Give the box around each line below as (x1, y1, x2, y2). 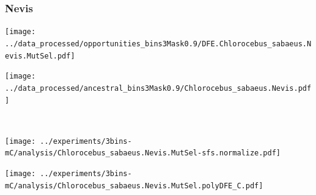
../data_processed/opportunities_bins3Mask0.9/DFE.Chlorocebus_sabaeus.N (5, 39, 312, 48)
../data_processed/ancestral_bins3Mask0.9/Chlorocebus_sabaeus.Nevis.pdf (5, 83, 312, 93)
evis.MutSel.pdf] (5, 51, 75, 60)
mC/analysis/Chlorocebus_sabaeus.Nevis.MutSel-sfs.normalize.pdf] (5, 149, 281, 158)
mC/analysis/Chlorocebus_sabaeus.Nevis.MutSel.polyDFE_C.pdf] (5, 181, 263, 190)
